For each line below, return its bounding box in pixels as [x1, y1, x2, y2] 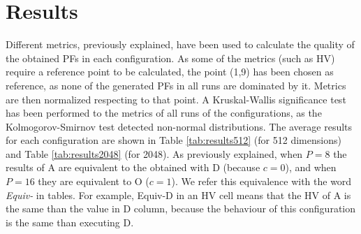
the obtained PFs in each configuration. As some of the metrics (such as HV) [6, 50, 335, 65]
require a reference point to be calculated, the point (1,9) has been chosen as [6, 64, 334, 79]
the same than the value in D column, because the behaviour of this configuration [6, 201, 356, 216]
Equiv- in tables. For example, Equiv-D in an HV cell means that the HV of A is [6, 187, 351, 202]
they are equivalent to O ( [38, 174, 149, 189]
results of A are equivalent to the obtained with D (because [6, 160, 260, 175]
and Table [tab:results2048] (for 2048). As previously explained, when [6, 146, 303, 161]
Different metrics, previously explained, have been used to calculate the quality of [6, 37, 355, 52]
